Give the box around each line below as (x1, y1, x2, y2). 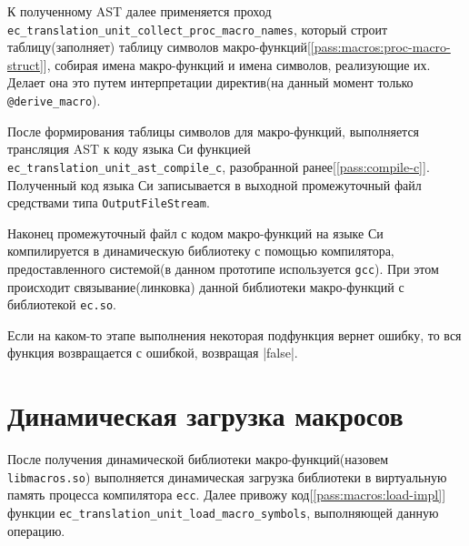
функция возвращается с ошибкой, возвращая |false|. (7, 343, 298, 362)
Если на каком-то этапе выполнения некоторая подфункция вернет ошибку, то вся (7, 325, 462, 344)
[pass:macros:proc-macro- (310, 37, 451, 56)
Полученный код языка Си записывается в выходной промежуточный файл (7, 175, 422, 194)
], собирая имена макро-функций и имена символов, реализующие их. (43, 55, 431, 74)
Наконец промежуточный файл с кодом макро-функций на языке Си (7, 223, 384, 242)
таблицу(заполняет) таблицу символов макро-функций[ (7, 37, 311, 56)
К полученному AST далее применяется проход (7, 2, 272, 20)
